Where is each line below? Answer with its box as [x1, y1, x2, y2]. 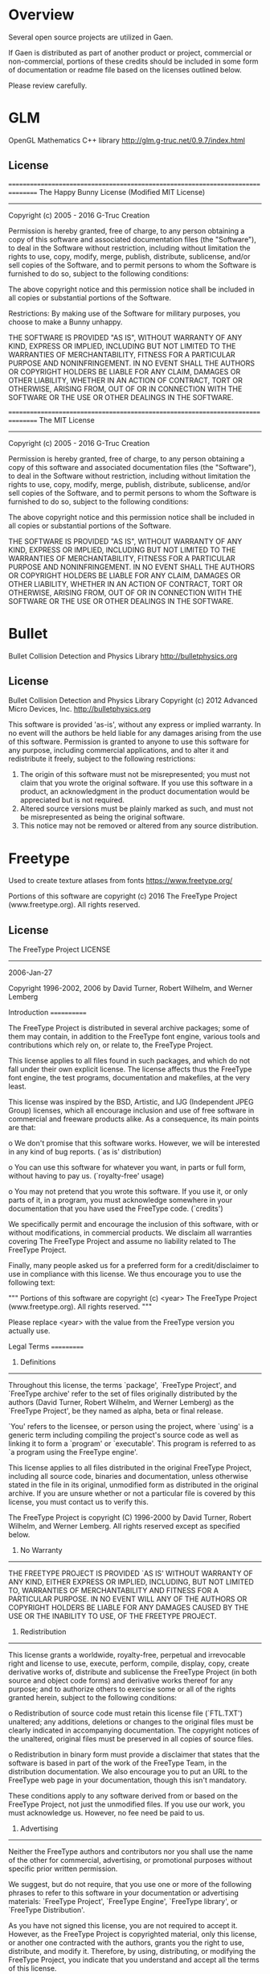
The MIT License [39, 415, 95, 424]
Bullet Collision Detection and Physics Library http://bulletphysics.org [8, 650, 238, 661]
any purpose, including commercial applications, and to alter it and [8, 745, 229, 755]
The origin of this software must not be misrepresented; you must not [19, 770, 251, 779]
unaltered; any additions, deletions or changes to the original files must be [8, 1717, 255, 1727]
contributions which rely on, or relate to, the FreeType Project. [8, 1040, 214, 1050]
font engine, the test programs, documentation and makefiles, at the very [8, 1073, 251, 1083]
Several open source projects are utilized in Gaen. [8, 32, 174, 42]
